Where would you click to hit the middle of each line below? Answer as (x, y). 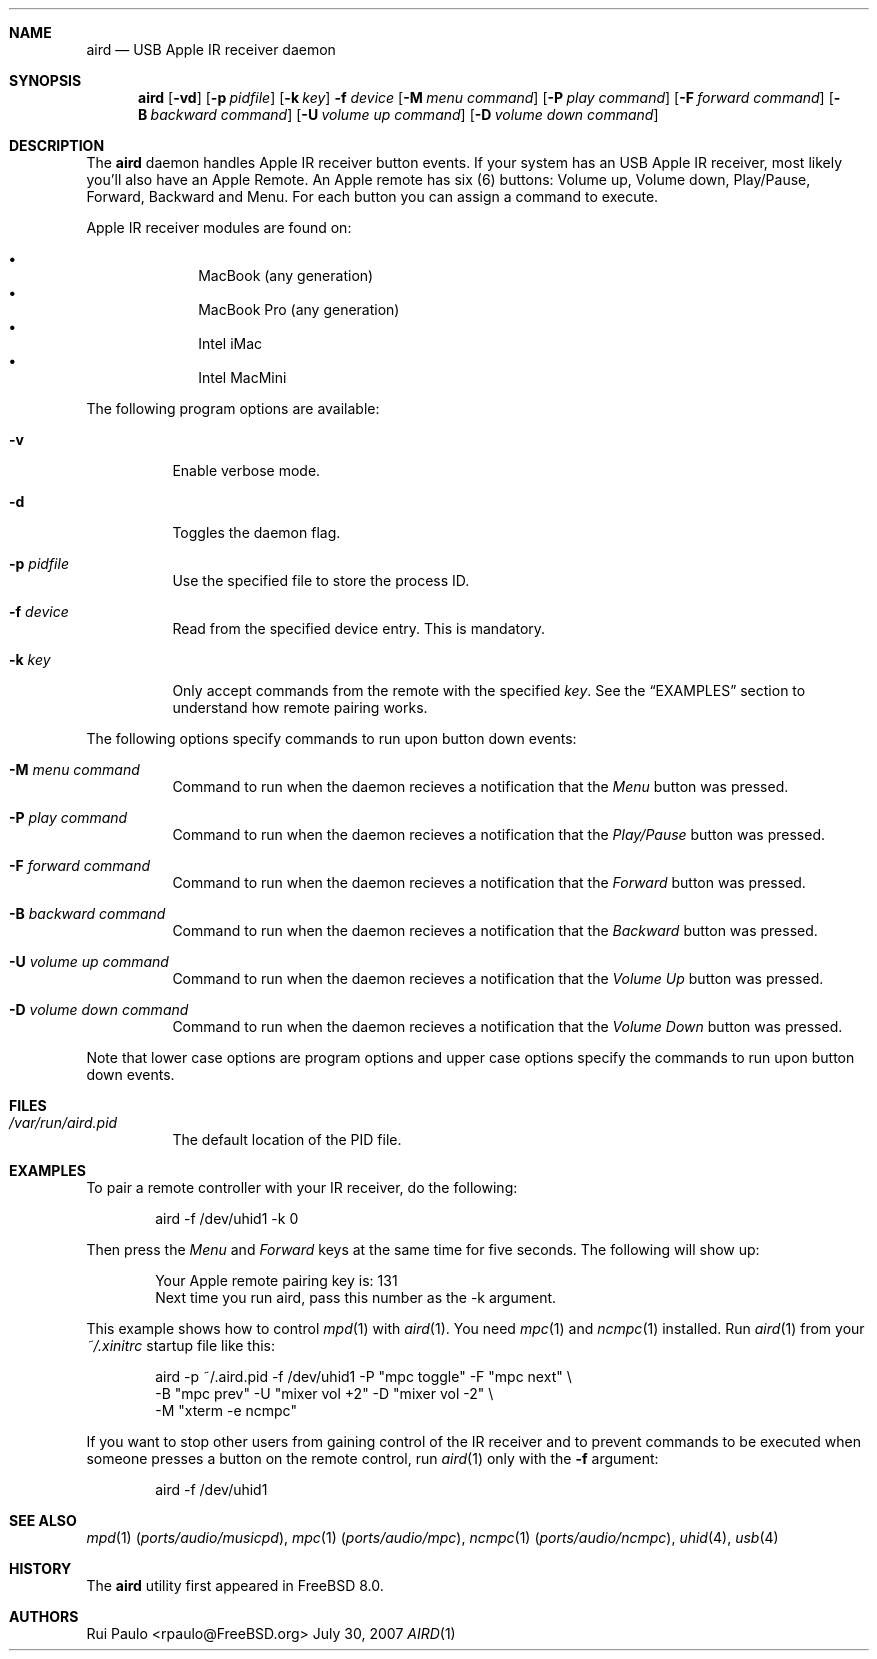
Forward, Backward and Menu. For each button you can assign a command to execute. (372, 196)
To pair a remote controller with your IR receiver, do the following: (302, 1187)
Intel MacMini (242, 377)
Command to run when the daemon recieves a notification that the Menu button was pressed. (480, 786)
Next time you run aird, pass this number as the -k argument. (356, 1297)
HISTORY (40, 1568)
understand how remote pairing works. (300, 707)
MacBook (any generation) (286, 275)
